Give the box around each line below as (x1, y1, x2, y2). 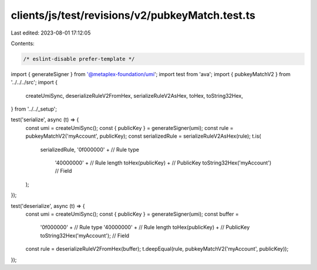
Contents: (11, 40, 35, 47)
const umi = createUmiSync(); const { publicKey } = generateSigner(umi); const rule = (25, 124, 234, 131)
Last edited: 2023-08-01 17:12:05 (11, 29, 91, 36)
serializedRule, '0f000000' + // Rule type (40, 146, 139, 153)
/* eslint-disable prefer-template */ (23, 56, 135, 62)
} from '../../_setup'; (11, 105, 58, 112)
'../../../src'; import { (11, 79, 58, 86)
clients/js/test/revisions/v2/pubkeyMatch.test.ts (11, 9, 255, 22)
